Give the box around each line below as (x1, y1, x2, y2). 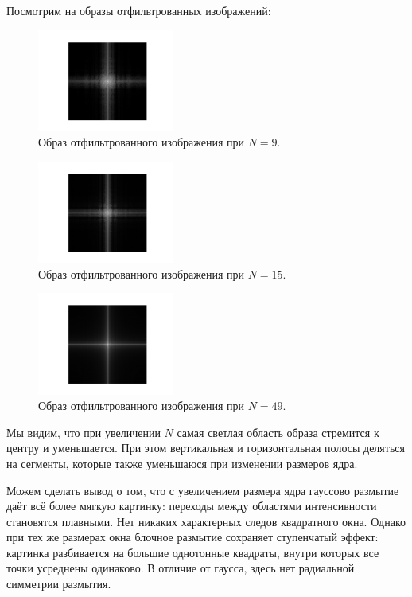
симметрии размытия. (6, 576, 111, 592)
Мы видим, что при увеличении (6, 423, 161, 440)
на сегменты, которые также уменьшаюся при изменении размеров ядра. (6, 455, 358, 471)
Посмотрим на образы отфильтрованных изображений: (6, 2, 271, 18)
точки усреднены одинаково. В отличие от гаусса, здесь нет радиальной (6, 560, 355, 576)
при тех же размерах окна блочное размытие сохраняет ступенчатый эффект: (6, 529, 379, 545)
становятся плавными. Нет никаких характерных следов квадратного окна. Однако (6, 513, 406, 529)
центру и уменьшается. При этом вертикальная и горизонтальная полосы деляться (6, 439, 405, 456)
